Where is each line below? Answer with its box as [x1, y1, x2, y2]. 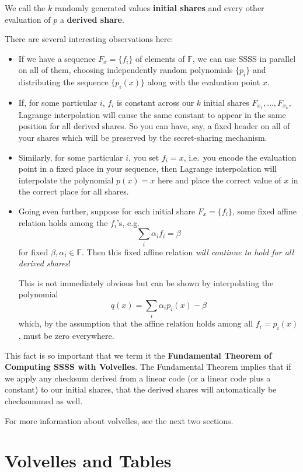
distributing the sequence [18, 76, 109, 88]
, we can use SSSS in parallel [192, 52, 296, 64]
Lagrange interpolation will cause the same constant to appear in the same [18, 108, 286, 120]
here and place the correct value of [157, 173, 281, 186]
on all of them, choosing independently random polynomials [18, 64, 233, 76]
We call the [5, 2, 46, 13]
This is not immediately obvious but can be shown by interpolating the [18, 276, 274, 289]
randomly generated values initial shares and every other [54, 2, 264, 13]
